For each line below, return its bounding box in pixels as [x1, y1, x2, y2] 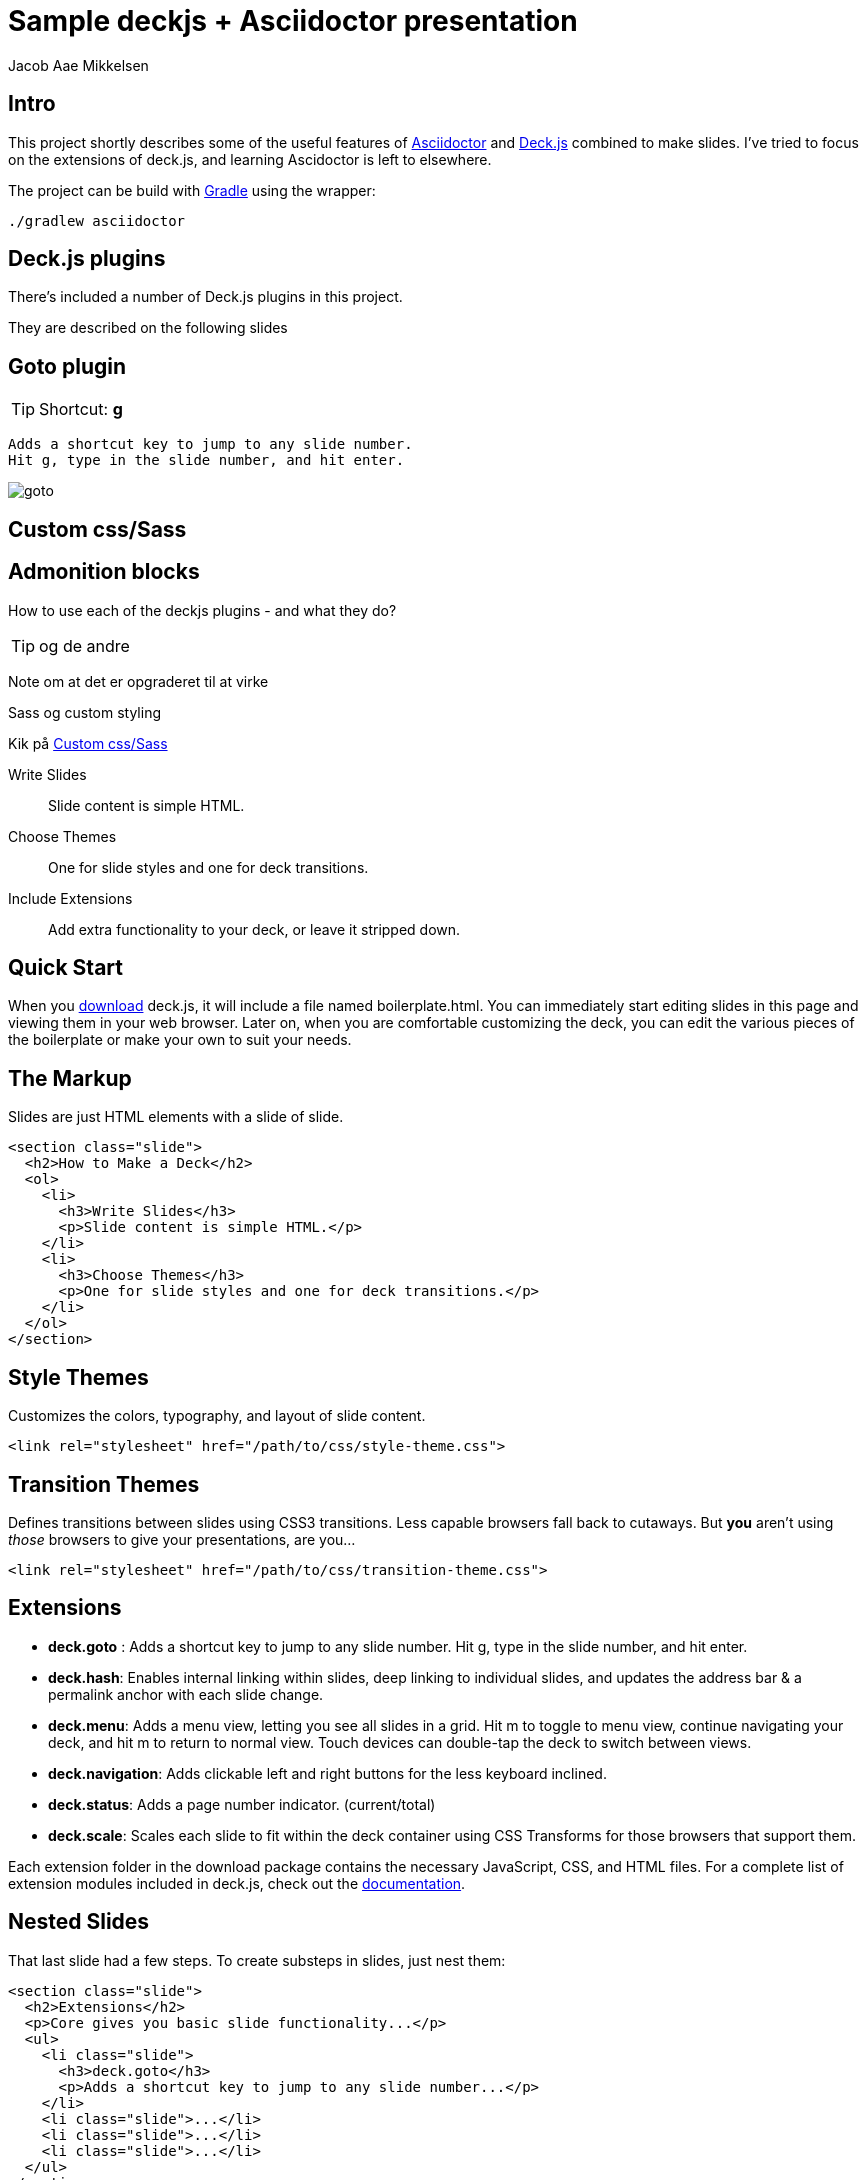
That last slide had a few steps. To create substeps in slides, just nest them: [8, 1951, 506, 1969]
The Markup [8, 1065, 132, 1091]
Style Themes [8, 1364, 149, 1390]
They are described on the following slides [8, 319, 288, 337]
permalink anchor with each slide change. [48, 1685, 324, 1703]
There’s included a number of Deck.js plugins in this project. [8, 288, 403, 306]
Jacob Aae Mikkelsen [8, 56, 149, 74]
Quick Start [8, 954, 123, 980]
